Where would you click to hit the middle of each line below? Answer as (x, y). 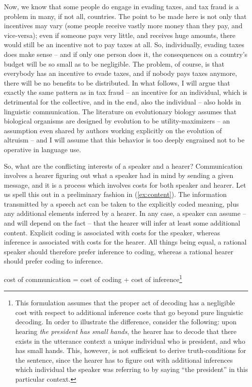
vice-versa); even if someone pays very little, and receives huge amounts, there (120, 35)
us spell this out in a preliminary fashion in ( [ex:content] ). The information (115, 194)
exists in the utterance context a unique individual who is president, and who (130, 341)
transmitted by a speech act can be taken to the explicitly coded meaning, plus (121, 203)
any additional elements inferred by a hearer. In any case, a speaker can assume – (125, 213)
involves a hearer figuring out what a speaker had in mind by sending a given (119, 175)
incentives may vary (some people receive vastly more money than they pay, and (123, 26)
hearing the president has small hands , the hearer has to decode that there (126, 331)
